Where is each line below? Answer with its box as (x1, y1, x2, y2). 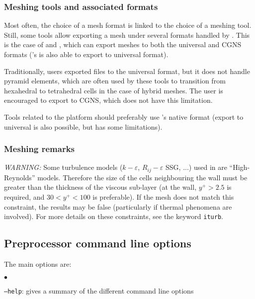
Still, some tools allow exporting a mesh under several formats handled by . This (4, 29, 250, 40)
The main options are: (4, 259, 72, 269)
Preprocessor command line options (4, 235, 191, 251)
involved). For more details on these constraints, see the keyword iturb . (4, 211, 223, 222)
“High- (229, 162, 250, 172)
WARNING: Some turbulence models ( (4, 162, 123, 172)
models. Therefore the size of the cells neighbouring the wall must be (37, 172, 248, 182)
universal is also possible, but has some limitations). (4, 121, 163, 132)
